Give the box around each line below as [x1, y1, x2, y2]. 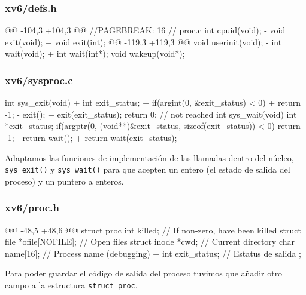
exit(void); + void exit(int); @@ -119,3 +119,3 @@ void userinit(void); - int [5, 35, 282, 48]
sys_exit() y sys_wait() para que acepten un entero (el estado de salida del [5, 163, 290, 176]
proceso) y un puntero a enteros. [5, 174, 124, 187]
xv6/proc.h [5, 200, 59, 215]
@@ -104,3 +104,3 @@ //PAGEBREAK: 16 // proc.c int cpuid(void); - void [5, 24, 286, 36]
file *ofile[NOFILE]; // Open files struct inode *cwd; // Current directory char [5, 235, 295, 248]
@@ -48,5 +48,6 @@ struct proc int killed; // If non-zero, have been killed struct [5, 223, 301, 236]
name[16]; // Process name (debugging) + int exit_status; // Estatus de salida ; [5, 247, 301, 259]
